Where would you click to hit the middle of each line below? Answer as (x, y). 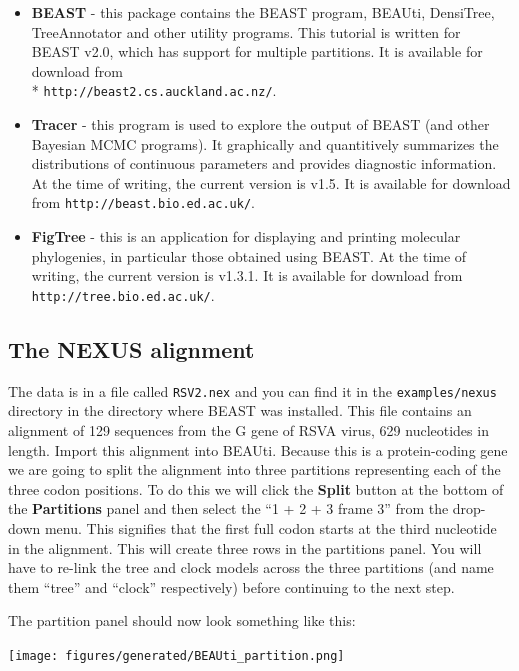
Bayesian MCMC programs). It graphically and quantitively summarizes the (265, 143)
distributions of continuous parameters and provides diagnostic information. (264, 163)
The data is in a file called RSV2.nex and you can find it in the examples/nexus (252, 390)
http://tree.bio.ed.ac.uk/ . (123, 294)
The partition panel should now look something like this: (182, 620)
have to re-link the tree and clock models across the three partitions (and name (251, 567)
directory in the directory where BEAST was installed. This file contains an (240, 410)
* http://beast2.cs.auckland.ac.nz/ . (154, 90)
